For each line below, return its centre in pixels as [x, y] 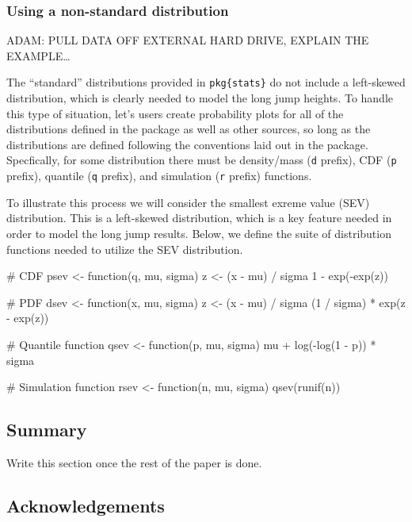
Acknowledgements [86, 505]
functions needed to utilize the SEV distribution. [125, 249]
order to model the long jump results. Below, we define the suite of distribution [199, 233]
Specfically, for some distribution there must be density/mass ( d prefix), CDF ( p [202, 160]
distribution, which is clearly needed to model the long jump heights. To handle [200, 98]
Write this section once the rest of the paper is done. [134, 462]
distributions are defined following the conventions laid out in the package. [187, 144]
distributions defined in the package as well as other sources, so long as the [189, 129]
